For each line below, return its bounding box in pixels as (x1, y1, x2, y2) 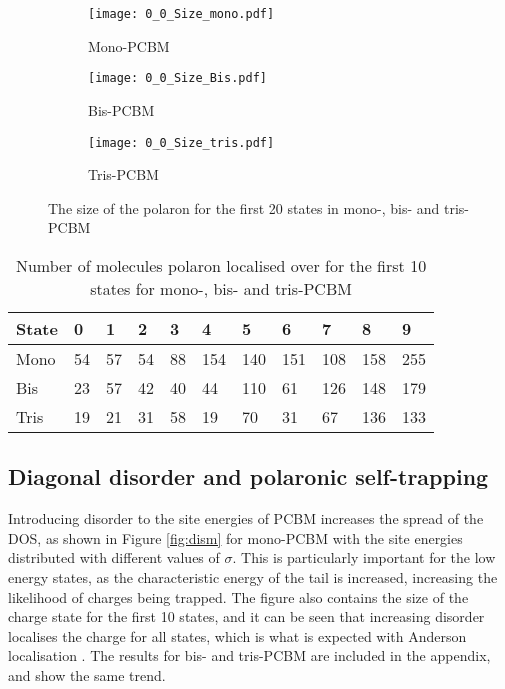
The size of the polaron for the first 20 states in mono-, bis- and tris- (48, 197, 469, 218)
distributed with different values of (8, 547, 220, 568)
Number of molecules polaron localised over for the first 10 (15, 253, 427, 277)
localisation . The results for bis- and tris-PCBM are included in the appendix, (8, 645, 491, 666)
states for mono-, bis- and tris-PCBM (90, 276, 352, 300)
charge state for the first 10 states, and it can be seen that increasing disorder (8, 606, 485, 627)
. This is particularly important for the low (232, 547, 496, 568)
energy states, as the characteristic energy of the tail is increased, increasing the (8, 566, 498, 587)
